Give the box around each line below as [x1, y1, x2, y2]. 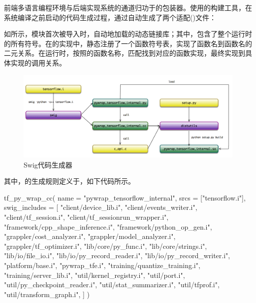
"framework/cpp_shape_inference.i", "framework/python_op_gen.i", [4, 221, 212, 232]
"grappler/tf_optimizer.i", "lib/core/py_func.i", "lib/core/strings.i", [4, 240, 207, 251]
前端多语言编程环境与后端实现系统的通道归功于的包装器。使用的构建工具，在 [4, 2, 252, 12]
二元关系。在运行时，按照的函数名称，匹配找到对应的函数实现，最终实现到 [4, 48, 245, 58]
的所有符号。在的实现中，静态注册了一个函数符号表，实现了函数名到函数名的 [4, 38, 252, 48]
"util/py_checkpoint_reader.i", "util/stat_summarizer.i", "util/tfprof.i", [4, 279, 220, 290]
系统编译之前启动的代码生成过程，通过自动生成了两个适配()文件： [4, 12, 216, 22]
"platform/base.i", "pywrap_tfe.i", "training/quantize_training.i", [4, 260, 200, 270]
